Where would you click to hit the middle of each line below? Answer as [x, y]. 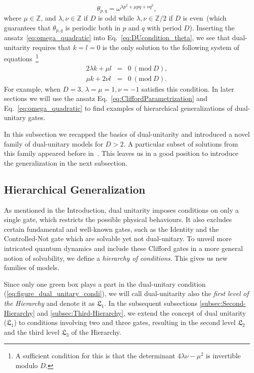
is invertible [223, 356]
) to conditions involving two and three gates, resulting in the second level [125, 322]
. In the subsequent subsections [151, 303]
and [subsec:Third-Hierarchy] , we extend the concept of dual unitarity [141, 312]
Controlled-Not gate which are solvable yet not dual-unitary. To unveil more [118, 238]
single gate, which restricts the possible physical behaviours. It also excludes [118, 219]
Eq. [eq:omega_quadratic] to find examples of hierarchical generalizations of [118, 108]
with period [164, 27]
